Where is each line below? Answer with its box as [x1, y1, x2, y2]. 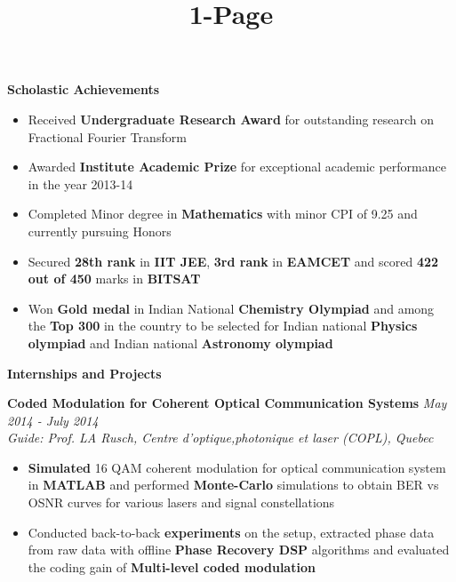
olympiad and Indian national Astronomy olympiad [28, 333, 333, 352]
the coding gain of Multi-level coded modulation [28, 557, 316, 576]
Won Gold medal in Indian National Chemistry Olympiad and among [28, 299, 435, 317]
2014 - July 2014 [7, 411, 99, 429]
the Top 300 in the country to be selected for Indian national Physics [28, 316, 418, 335]
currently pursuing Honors [28, 221, 172, 240]
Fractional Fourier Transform [28, 127, 187, 146]
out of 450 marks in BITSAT [28, 269, 201, 288]
